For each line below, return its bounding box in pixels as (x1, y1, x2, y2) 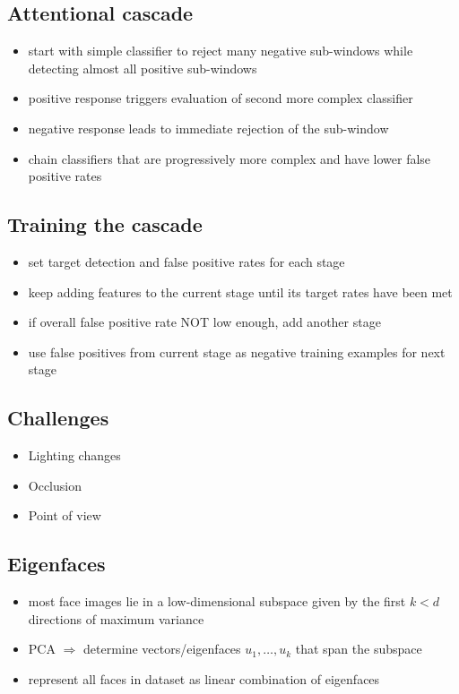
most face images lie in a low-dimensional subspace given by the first (28, 592, 406, 611)
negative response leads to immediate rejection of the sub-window (28, 118, 389, 137)
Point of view (28, 506, 101, 525)
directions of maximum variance (28, 609, 204, 628)
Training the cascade (7, 210, 203, 238)
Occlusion (28, 476, 82, 494)
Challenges (7, 404, 109, 432)
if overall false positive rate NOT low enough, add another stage (28, 313, 381, 331)
